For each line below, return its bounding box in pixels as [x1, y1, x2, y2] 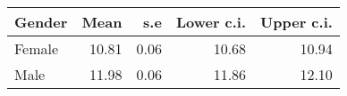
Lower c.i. [175, 12, 247, 32]
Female [14, 38, 59, 59]
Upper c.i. [260, 12, 333, 32]
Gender [14, 12, 68, 32]
